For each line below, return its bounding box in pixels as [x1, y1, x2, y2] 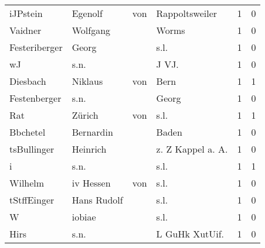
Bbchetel [9, 125, 46, 139]
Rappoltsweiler [156, 6, 218, 20]
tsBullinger [9, 142, 55, 156]
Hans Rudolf [72, 193, 123, 206]
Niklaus [72, 74, 103, 88]
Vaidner [9, 23, 42, 37]
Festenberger [9, 91, 62, 105]
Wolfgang [72, 23, 111, 37]
